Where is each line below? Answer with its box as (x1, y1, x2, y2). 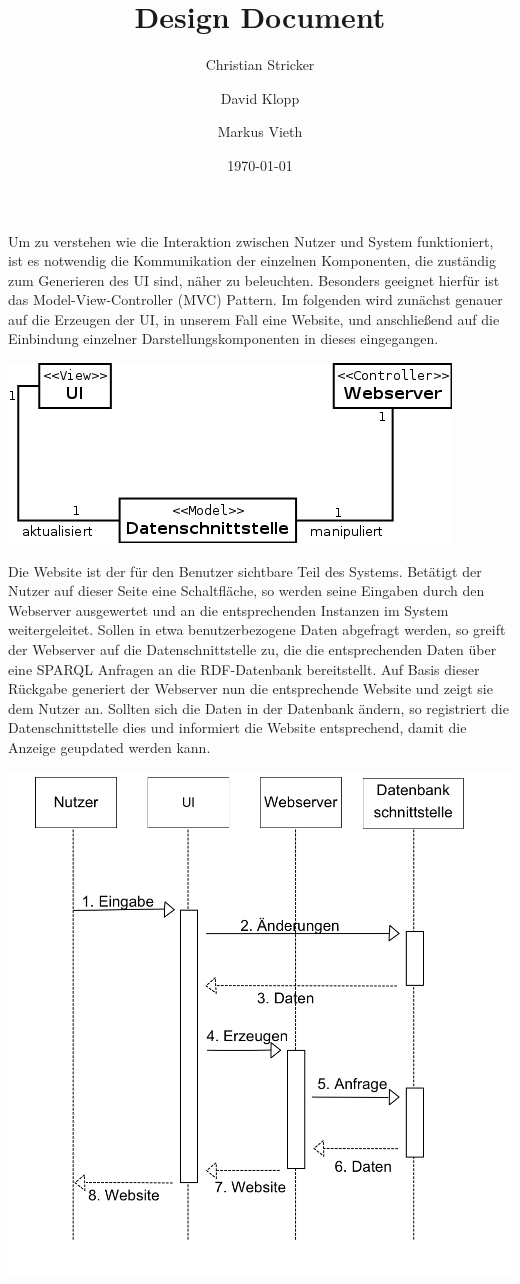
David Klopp (220, 87, 300, 108)
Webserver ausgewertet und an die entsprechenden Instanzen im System (8, 599, 449, 620)
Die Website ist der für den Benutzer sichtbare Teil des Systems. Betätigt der (8, 560, 482, 581)
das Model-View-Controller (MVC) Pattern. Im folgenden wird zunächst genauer (8, 289, 503, 310)
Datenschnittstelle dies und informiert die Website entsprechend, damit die (8, 717, 467, 738)
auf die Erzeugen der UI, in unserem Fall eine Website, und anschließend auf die (8, 308, 500, 329)
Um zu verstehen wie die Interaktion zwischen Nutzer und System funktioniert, (8, 230, 494, 251)
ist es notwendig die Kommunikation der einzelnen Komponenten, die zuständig (8, 250, 496, 271)
